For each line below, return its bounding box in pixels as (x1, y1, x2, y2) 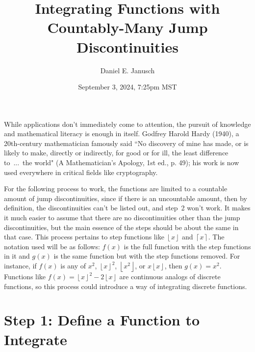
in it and (4, 251, 30, 261)
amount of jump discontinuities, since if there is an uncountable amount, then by (4, 193, 247, 203)
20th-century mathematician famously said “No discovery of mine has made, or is (4, 138, 249, 148)
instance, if (4, 261, 37, 270)
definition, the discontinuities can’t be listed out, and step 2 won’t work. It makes (4, 203, 251, 213)
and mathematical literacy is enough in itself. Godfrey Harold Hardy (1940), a (4, 128, 239, 139)
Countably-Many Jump (47, 17, 208, 37)
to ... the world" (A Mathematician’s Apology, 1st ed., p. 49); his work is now (4, 157, 239, 168)
